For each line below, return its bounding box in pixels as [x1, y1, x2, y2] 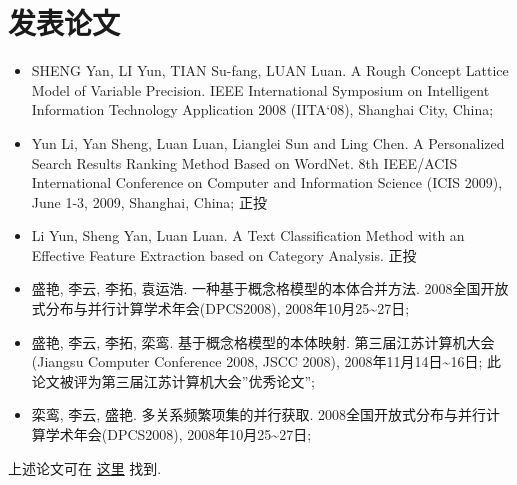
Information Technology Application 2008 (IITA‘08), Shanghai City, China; [31, 99, 494, 120]
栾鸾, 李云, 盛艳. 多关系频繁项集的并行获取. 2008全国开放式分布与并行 [31, 404, 487, 425]
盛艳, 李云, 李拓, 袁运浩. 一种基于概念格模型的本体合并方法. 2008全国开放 [31, 278, 509, 299]
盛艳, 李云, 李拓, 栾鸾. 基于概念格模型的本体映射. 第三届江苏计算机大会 [31, 331, 495, 352]
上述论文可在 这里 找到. [8, 457, 162, 478]
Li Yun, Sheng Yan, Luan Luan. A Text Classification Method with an [31, 225, 465, 246]
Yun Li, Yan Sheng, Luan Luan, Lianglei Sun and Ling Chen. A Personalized [31, 132, 505, 153]
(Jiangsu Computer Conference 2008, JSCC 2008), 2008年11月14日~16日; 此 [31, 351, 501, 372]
